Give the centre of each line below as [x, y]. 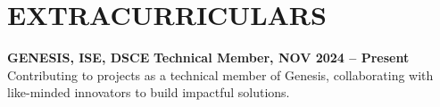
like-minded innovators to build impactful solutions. [149, 92]
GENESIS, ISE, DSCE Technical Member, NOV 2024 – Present [208, 58]
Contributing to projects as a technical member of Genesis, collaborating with [220, 74]
